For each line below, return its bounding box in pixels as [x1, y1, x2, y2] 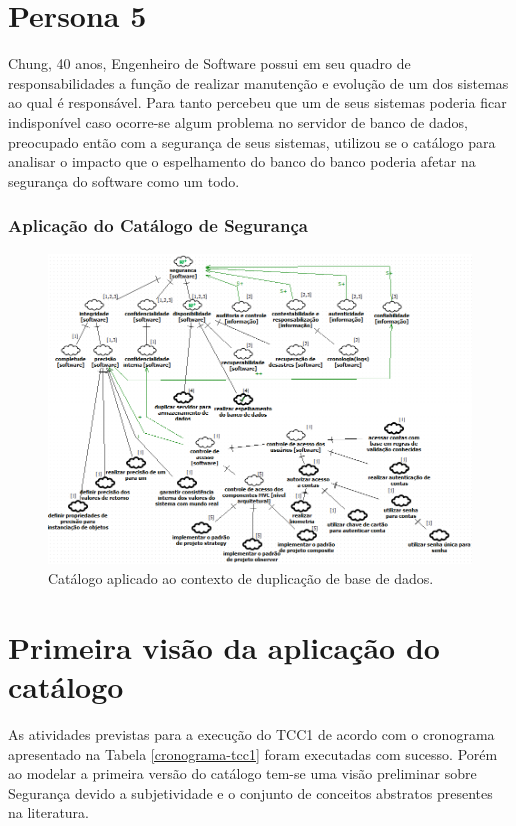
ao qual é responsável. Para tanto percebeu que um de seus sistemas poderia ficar [8, 92, 507, 113]
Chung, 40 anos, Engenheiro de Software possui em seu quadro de [8, 53, 411, 74]
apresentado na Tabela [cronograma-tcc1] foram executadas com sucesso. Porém [8, 743, 498, 764]
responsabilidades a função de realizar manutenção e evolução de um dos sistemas [8, 72, 509, 93]
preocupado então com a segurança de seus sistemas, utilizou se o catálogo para [8, 131, 496, 152]
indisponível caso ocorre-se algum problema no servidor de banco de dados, [8, 111, 468, 132]
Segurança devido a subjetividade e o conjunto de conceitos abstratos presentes [8, 782, 493, 803]
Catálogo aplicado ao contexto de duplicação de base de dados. [48, 568, 434, 589]
